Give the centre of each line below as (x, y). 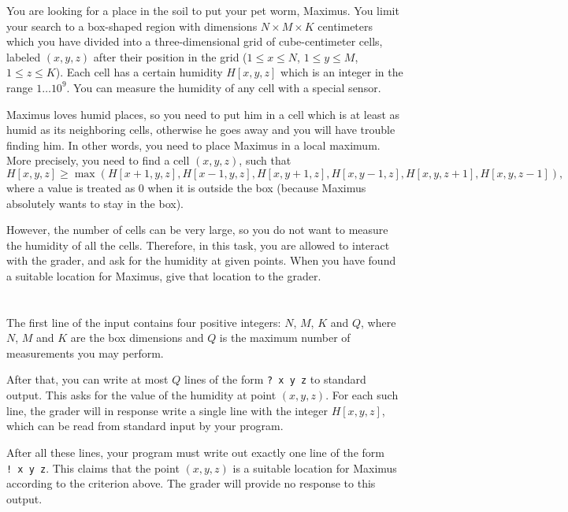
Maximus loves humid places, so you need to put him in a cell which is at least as (203, 114)
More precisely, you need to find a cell (98, 160)
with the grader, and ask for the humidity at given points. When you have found (201, 260)
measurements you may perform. (85, 352)
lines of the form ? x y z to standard (275, 379)
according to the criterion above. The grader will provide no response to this (191, 483)
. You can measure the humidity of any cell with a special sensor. (224, 87)
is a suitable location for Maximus (315, 467)
